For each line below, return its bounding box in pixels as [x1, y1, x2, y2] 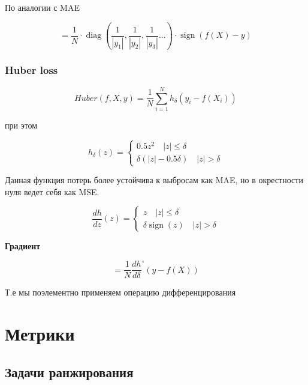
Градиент [5, 240, 41, 252]
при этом [5, 118, 38, 131]
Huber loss [5, 62, 58, 77]
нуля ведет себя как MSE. [5, 185, 99, 198]
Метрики [5, 321, 75, 346]
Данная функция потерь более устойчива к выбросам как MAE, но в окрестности [5, 174, 303, 186]
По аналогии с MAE [5, 1, 80, 13]
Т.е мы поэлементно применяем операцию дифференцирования [5, 286, 236, 299]
